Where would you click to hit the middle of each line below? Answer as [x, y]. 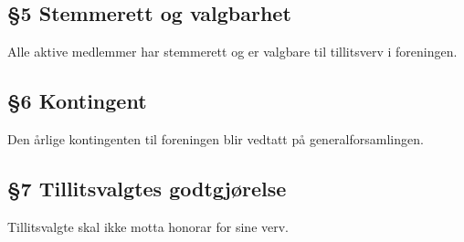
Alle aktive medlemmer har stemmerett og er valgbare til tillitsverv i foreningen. [232, 52]
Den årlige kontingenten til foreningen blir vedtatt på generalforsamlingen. [216, 139]
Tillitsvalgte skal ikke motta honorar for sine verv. [148, 226]
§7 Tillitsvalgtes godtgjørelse [147, 188]
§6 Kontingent [77, 101]
